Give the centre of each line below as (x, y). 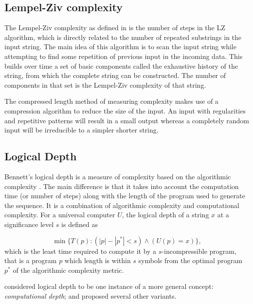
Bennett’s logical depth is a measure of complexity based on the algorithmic (118, 176)
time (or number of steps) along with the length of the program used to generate (125, 196)
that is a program (31, 260)
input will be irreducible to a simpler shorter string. (81, 130)
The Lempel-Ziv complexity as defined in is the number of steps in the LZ (115, 28)
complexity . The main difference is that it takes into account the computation (122, 186)
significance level (29, 224)
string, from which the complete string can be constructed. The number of (115, 75)
